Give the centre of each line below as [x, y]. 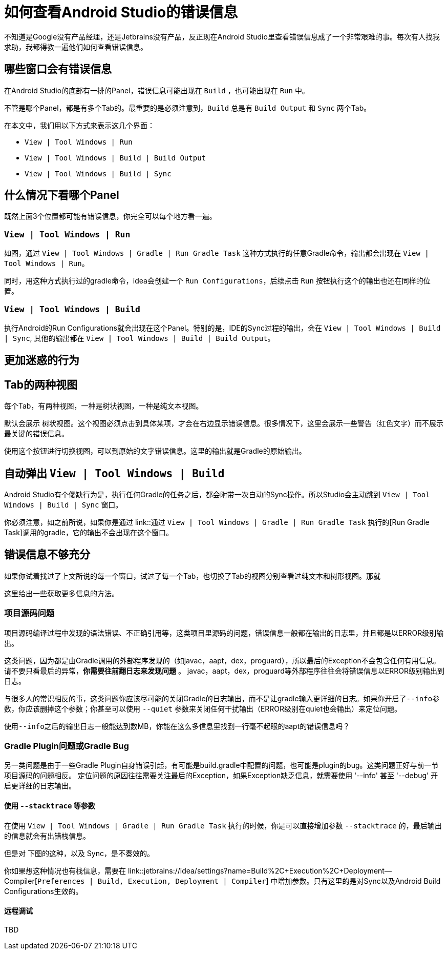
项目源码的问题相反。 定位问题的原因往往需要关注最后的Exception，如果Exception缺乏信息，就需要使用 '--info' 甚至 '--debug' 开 [221, 776]
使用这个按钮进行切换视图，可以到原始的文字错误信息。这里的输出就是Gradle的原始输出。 [155, 451]
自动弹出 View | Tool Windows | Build [114, 473]
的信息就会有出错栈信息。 [47, 836]
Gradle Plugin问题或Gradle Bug [67, 746]
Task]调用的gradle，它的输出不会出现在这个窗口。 [89, 533]
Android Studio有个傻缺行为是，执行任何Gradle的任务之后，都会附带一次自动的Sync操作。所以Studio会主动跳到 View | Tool [217, 495]
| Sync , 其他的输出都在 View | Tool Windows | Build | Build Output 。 [140, 338]
